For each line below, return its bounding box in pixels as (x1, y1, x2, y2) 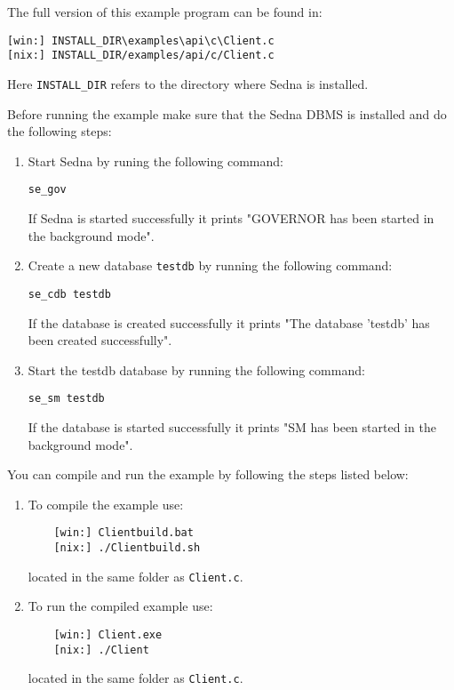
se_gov (28, 183, 67, 197)
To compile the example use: (28, 494, 184, 513)
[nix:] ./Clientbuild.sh (53, 541, 201, 554)
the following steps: (7, 122, 112, 140)
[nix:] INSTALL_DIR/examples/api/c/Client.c (7, 49, 275, 62)
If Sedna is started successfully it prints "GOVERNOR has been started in (28, 209, 434, 227)
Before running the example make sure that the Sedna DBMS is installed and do (7, 104, 447, 123)
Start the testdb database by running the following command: (28, 360, 365, 379)
